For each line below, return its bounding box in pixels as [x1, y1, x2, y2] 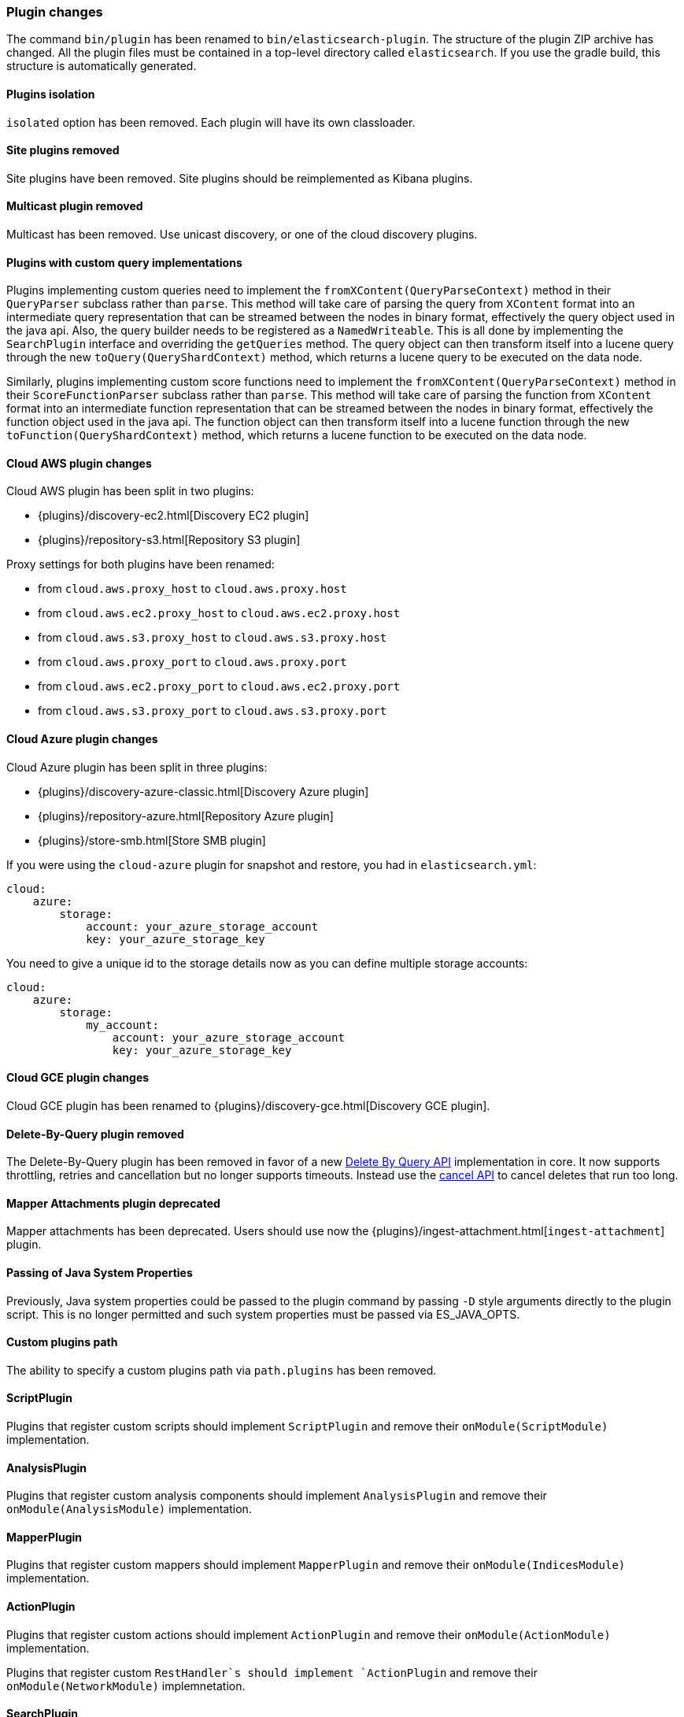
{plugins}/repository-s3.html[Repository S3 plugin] [38, 533, 301, 547]
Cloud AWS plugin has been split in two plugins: [6, 484, 254, 498]
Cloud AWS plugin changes [6, 456, 152, 470]
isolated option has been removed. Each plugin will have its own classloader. [6, 115, 416, 129]
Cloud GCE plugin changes [6, 1071, 150, 1085]
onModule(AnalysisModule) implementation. [6, 1502, 252, 1516]
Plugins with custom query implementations [6, 255, 242, 269]
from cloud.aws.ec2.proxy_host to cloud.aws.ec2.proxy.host [38, 606, 401, 620]
